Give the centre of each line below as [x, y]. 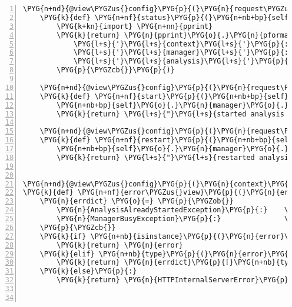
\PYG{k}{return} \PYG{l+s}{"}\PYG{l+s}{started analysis [170, 114]
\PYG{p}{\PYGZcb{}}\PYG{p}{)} [116, 70]
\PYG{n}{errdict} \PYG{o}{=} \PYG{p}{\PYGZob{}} [137, 201]
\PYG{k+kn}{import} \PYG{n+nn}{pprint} [135, 26]
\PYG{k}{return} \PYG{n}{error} [120, 245]
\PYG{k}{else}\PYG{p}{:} [88, 271]
